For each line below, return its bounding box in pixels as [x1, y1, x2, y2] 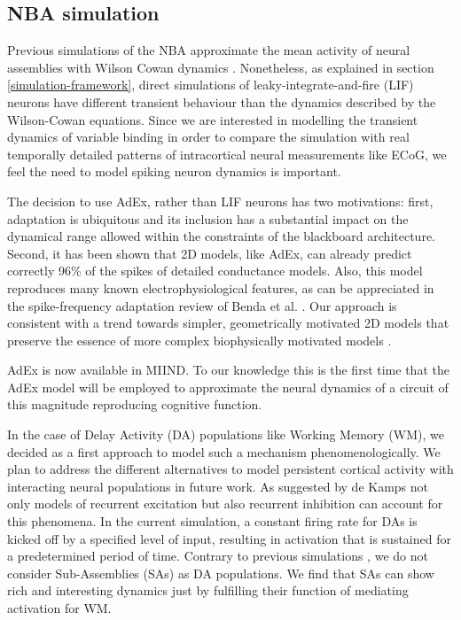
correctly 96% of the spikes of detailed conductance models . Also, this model [7, 261, 423, 280]
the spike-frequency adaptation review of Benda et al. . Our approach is [7, 296, 397, 314]
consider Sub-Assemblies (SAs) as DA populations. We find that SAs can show [7, 563, 434, 582]
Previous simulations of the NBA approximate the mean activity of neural [7, 41, 410, 59]
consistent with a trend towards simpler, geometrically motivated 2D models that [7, 314, 449, 332]
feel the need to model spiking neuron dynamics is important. [7, 162, 341, 181]
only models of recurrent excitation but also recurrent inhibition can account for [7, 494, 443, 513]
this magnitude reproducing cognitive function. [7, 395, 262, 414]
